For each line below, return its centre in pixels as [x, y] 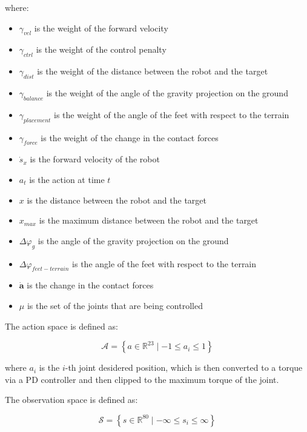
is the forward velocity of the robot [95, 159]
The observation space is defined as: [71, 400]
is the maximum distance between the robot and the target [149, 220]
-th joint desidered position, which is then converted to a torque [184, 367]
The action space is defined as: [61, 326]
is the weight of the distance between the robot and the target [153, 71]
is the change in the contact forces [90, 285]
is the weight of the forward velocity [101, 28]
